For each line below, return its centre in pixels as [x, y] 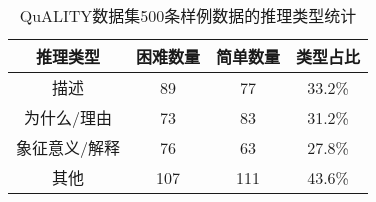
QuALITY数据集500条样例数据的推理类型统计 [188, 15]
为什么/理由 [68, 117]
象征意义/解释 [68, 147]
